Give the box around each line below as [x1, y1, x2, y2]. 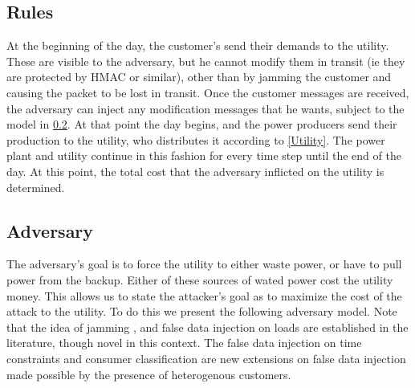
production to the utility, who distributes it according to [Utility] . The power [6, 131, 385, 148]
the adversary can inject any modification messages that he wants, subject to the [6, 100, 405, 116]
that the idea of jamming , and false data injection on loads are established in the [6, 318, 409, 335]
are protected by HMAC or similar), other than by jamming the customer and [6, 68, 392, 85]
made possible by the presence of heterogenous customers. [6, 366, 291, 382]
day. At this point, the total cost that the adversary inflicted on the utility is [6, 162, 384, 179]
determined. [6, 178, 65, 195]
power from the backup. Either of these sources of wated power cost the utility [6, 271, 393, 288]
